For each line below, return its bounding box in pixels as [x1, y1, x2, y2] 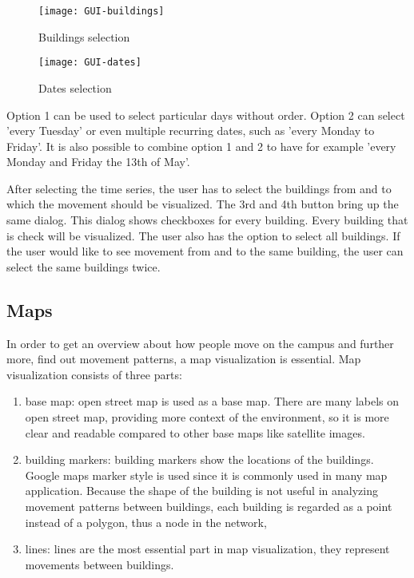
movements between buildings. [25, 556, 174, 572]
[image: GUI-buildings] [38, 6, 165, 17]
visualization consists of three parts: [6, 366, 182, 382]
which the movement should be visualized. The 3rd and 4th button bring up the [6, 196, 399, 212]
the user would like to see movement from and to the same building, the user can [6, 243, 404, 259]
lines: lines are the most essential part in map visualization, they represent [25, 540, 390, 557]
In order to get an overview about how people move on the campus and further [6, 335, 394, 351]
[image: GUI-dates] [38, 57, 141, 69]
